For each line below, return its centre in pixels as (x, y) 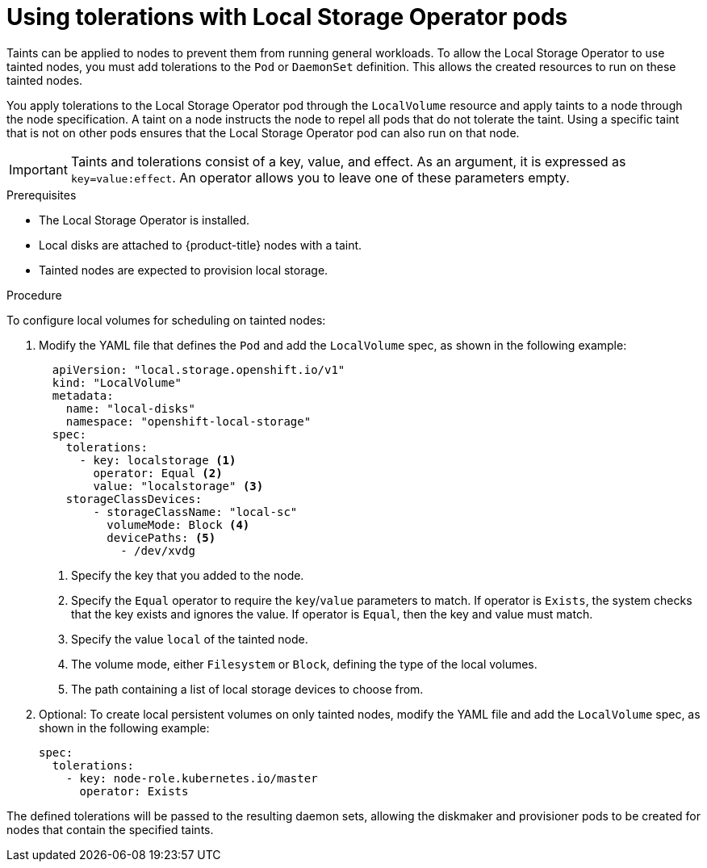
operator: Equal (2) (158, 473)
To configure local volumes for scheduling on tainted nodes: (166, 320)
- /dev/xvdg (158, 550)
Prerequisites (42, 195)
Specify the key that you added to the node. (188, 575)
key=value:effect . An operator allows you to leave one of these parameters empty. (320, 177)
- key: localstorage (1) (158, 460)
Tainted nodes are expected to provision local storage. (184, 270)
